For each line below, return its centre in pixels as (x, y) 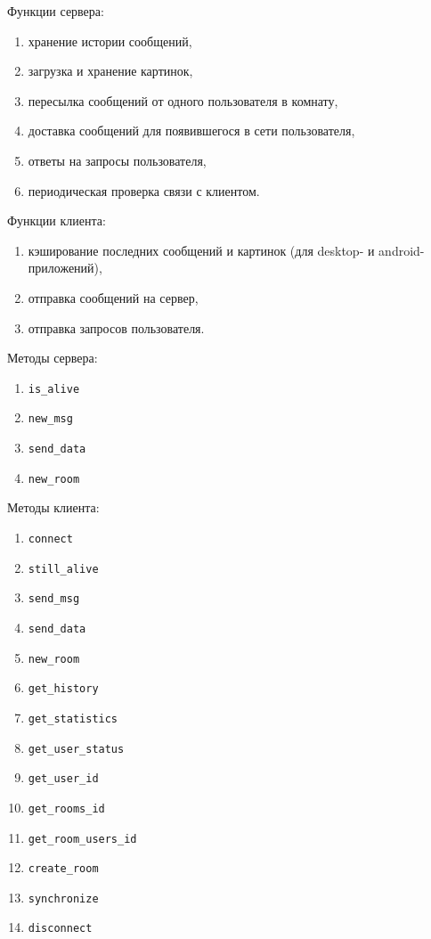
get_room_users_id (82, 839)
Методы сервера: (53, 358)
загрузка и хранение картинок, (110, 71)
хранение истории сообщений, (110, 41)
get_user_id (63, 779)
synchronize (63, 898)
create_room (63, 869)
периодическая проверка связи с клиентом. (144, 190)
